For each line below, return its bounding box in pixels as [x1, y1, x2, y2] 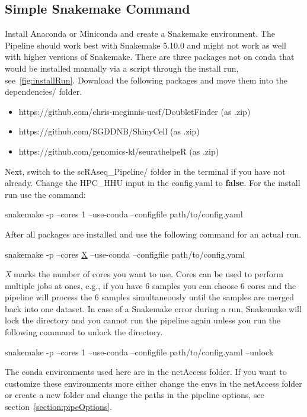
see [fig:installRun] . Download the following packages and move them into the [5, 73, 288, 86]
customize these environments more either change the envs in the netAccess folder [5, 377, 302, 389]
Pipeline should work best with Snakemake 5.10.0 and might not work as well [5, 39, 286, 51]
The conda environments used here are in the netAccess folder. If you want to [5, 365, 287, 378]
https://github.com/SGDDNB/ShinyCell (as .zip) [18, 125, 200, 137]
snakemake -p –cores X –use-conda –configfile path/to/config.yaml [5, 248, 245, 260]
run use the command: [5, 188, 87, 200]
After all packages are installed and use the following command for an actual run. [5, 227, 302, 240]
